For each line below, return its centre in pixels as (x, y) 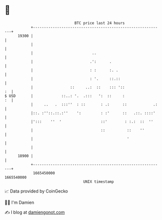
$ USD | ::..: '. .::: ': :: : (65, 96)
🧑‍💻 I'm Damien (20, 202)
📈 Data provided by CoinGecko (36, 191)
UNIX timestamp (99, 182)
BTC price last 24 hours (100, 23)
